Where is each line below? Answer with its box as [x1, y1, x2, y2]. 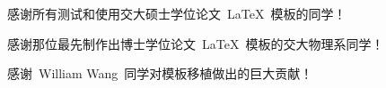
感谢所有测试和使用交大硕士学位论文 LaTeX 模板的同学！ [7, 4, 347, 22]
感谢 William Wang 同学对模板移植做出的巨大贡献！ [7, 64, 313, 83]
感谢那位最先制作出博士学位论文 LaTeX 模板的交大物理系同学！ [7, 34, 384, 52]
